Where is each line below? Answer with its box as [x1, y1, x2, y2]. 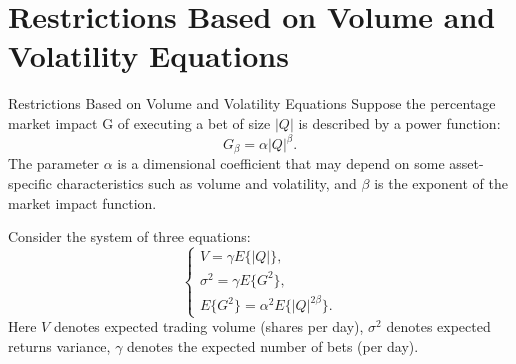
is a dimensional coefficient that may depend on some [117, 153, 445, 174]
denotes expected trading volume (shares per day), [53, 316, 364, 337]
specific [8, 173, 53, 194]
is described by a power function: [298, 112, 501, 133]
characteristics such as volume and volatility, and [56, 173, 357, 194]
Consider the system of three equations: [8, 226, 251, 247]
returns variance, [8, 336, 111, 357]
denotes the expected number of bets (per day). [127, 336, 419, 357]
